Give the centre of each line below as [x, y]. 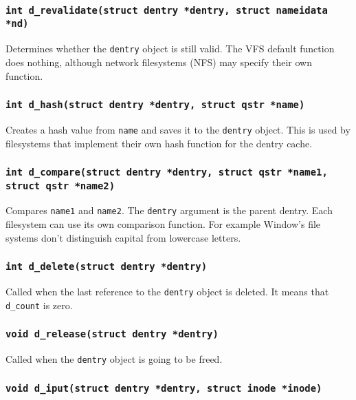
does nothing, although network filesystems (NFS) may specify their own [159, 62]
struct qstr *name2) [60, 186]
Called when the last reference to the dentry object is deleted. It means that [167, 292]
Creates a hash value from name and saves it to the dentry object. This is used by [178, 129]
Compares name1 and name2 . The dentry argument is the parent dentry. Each [169, 210]
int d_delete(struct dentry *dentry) [107, 267]
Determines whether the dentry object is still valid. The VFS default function [170, 49]
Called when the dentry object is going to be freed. [114, 359]
